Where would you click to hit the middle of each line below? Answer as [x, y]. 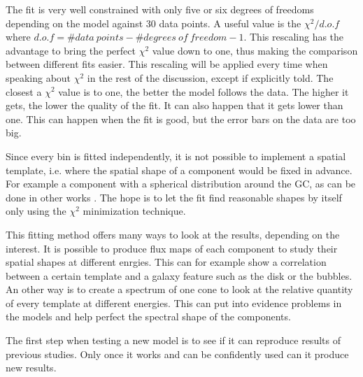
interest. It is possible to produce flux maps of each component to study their [172, 248]
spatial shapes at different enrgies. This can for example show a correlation [166, 262]
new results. [31, 368]
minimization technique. [134, 211]
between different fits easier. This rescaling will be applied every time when [167, 64]
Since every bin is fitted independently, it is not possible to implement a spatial [176, 156]
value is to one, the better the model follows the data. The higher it [204, 91]
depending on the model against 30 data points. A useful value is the [154, 23]
